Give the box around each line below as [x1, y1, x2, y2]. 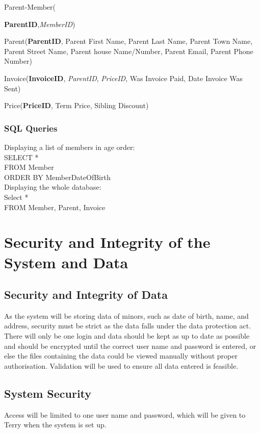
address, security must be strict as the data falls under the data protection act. [4, 320, 251, 331]
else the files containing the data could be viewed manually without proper [4, 350, 238, 361]
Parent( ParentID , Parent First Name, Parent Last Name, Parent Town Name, [4, 36, 253, 46]
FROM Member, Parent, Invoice [4, 201, 106, 212]
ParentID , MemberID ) [4, 18, 75, 29]
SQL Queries [4, 121, 58, 134]
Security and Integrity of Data [4, 287, 168, 302]
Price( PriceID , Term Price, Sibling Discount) [4, 100, 149, 111]
